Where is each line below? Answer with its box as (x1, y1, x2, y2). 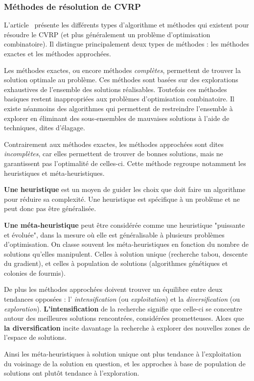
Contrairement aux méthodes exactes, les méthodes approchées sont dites (4, 139, 224, 149)
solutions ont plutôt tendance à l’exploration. (4, 368, 139, 378)
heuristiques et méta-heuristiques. (4, 167, 105, 178)
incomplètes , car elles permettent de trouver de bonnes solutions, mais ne (4, 148, 223, 159)
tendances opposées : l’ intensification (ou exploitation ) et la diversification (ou (4, 294, 240, 304)
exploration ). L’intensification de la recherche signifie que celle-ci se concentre (4, 303, 242, 313)
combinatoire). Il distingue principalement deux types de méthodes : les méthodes (4, 39, 249, 49)
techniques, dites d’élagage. (4, 122, 85, 133)
